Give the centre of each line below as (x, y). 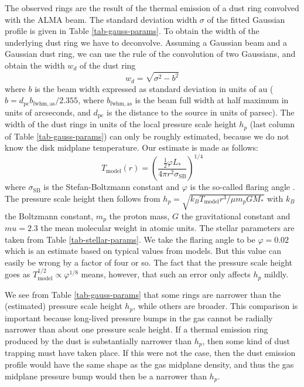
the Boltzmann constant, (49, 215)
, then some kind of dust (246, 340)
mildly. (276, 274)
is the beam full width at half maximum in (212, 100)
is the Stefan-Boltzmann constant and (112, 187)
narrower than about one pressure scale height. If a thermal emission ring (136, 329)
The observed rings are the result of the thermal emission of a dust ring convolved (152, 8)
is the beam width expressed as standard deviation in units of (145, 88)
